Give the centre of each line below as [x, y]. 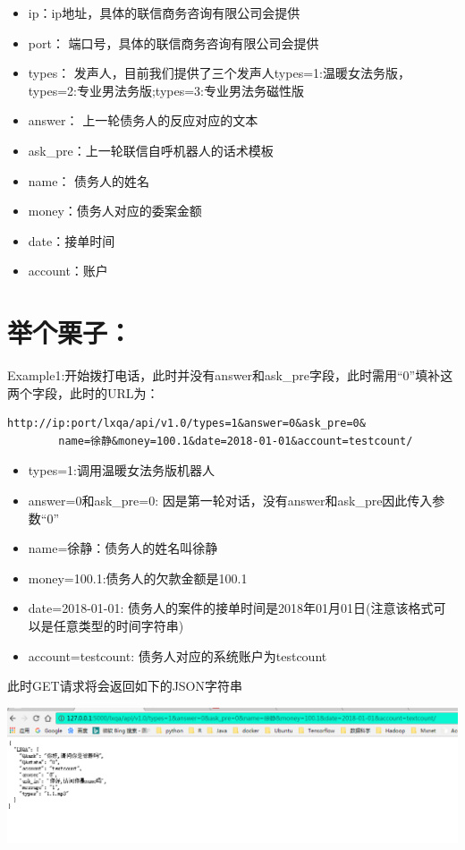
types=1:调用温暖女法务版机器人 [121, 470]
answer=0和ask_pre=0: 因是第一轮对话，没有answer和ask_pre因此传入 [230, 501]
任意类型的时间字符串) [118, 625]
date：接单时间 [72, 240]
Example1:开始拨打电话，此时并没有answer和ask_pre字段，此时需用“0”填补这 [230, 375]
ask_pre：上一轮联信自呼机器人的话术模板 [151, 150]
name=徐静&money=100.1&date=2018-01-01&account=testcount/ [236, 441]
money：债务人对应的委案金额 [115, 211]
